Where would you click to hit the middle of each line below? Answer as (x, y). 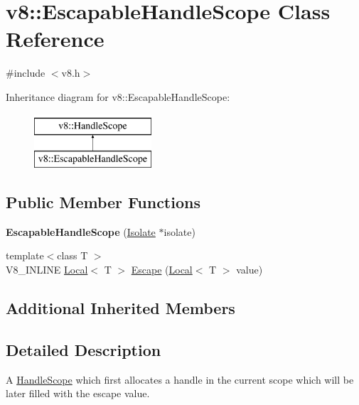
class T (73, 255)
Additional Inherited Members (120, 308)
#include (26, 73)
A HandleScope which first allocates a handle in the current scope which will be (180, 379)
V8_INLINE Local (47, 270)
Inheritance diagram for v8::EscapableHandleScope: (118, 96)
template (25, 255)
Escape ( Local (162, 270)
